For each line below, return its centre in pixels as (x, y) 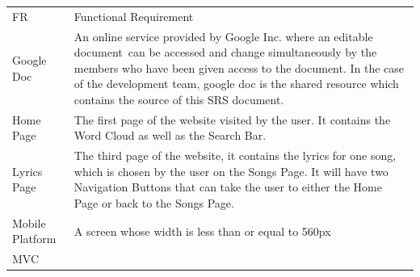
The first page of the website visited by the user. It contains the (232, 119)
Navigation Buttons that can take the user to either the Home (228, 187)
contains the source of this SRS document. (179, 99)
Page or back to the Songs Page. (154, 203)
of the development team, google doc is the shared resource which (236, 84)
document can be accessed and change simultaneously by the (225, 52)
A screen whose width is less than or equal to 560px (202, 231)
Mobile (29, 222)
